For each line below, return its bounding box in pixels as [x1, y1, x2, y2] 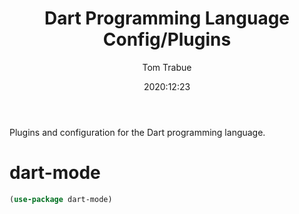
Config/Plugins [102, 28, 232, 51]
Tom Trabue [142, 61, 192, 73]
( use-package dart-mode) [9, 194, 113, 204]
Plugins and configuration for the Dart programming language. [9, 126, 266, 138]
